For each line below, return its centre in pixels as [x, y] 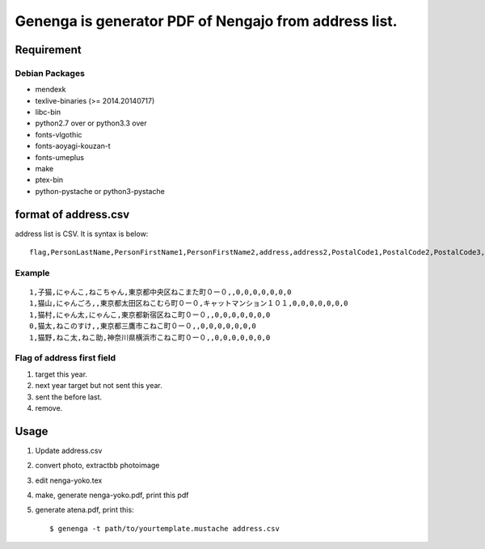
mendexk [51, 90]
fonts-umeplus [60, 157]
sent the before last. [69, 397]
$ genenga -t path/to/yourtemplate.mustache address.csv [165, 528]
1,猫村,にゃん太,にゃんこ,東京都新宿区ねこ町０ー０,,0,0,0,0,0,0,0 [150, 315]
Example [32, 272]
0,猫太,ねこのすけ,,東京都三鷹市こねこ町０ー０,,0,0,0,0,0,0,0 [143, 326]
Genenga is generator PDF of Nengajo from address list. [206, 21]
